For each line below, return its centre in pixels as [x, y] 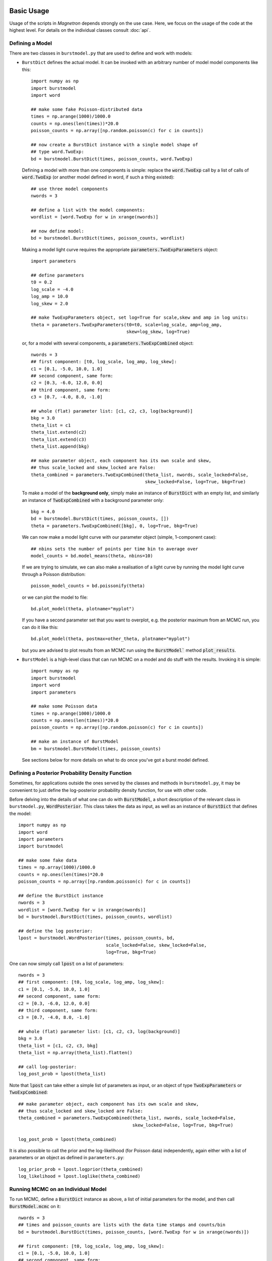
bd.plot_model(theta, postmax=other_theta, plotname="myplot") [111, 639]
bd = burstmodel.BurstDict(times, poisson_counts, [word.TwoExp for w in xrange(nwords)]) [134, 1232]
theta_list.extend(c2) [59, 432]
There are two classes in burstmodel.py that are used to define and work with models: [101, 53]
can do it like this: [40, 627]
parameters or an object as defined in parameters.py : [67, 1158]
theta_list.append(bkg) [60, 446]
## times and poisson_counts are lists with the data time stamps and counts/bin [122, 1225]
